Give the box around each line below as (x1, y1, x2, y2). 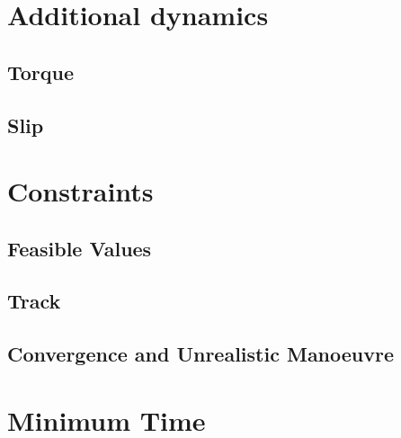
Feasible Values (7, 234, 152, 262)
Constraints (7, 173, 154, 210)
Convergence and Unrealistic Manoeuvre (7, 340, 395, 368)
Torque (7, 58, 75, 85)
